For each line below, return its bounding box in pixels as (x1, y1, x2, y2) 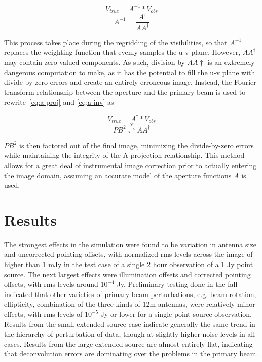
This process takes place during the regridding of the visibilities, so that (4, 37, 228, 47)
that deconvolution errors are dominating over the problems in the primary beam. (4, 348, 258, 359)
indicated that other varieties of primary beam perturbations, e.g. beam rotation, (4, 288, 256, 299)
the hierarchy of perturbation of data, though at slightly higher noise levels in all (4, 328, 255, 339)
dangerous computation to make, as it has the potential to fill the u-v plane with (4, 67, 255, 77)
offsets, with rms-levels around (4, 279, 98, 289)
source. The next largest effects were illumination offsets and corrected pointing (4, 269, 251, 279)
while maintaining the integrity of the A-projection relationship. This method (4, 150, 245, 160)
